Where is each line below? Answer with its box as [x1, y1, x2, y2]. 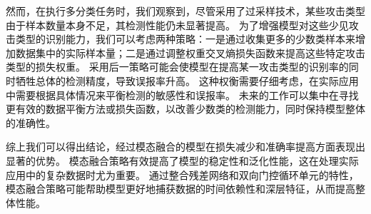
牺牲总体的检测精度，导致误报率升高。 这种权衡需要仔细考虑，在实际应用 [15, 73, 359, 88]
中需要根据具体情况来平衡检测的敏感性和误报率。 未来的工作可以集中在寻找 [6, 87, 359, 102]
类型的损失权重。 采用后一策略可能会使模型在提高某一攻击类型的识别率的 [6, 59, 349, 74]
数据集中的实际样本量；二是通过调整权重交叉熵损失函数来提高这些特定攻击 [15, 45, 365, 60]
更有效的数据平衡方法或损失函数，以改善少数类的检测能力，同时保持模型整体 [6, 101, 365, 116]
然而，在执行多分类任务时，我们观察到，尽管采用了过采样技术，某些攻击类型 [6, 4, 365, 18]
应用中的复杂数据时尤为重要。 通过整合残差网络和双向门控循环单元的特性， [6, 167, 359, 182]
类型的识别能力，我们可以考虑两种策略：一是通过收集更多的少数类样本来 [15, 31, 355, 46]
